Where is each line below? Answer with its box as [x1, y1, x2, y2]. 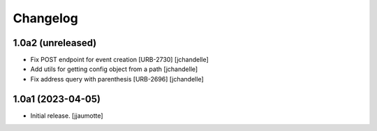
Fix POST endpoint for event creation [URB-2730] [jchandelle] [30, 56, 209, 64]
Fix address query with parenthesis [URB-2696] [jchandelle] [30, 75, 204, 83]
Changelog [13, 10, 78, 26]
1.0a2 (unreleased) [13, 37, 97, 49]
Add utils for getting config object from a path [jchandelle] [30, 65, 198, 73]
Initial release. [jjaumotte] [30, 111, 104, 120]
